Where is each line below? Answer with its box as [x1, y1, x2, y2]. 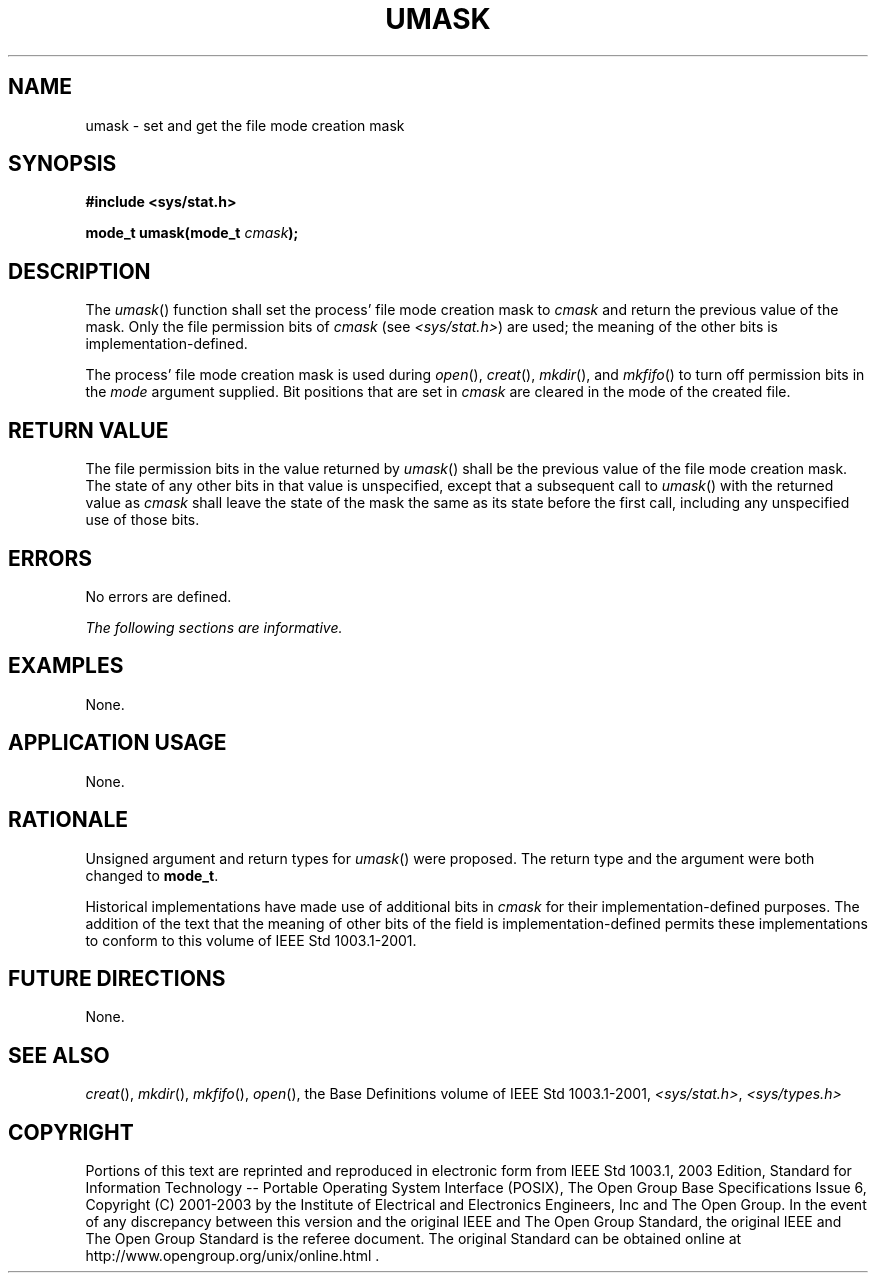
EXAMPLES [8, 653, 124, 679]
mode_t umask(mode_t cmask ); [85, 224, 299, 242]
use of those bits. [85, 511, 200, 529]
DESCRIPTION [8, 258, 151, 284]
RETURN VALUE [8, 417, 169, 443]
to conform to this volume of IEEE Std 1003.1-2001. [85, 931, 417, 949]
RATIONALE [8, 807, 129, 833]
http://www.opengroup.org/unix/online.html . [85, 1247, 380, 1265]
